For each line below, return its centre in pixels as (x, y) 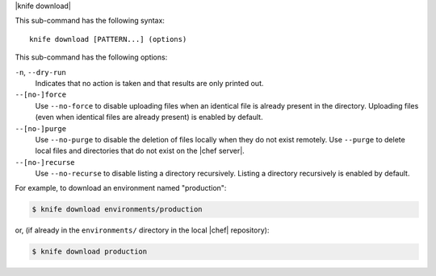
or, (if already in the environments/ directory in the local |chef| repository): (142, 230)
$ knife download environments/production (117, 210)
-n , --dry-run (40, 72)
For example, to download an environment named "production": (121, 188)
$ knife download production (90, 252)
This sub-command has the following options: (91, 57)
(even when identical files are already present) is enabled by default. (149, 117)
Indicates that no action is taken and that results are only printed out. (149, 83)
